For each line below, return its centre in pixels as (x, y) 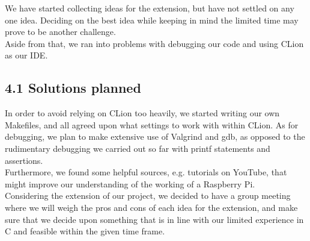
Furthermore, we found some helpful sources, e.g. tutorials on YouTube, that (146, 172)
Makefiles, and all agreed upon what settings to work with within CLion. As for (152, 124)
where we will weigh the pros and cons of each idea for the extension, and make (151, 207)
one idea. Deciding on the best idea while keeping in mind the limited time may (152, 20)
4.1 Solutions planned (73, 88)
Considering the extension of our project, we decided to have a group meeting (148, 196)
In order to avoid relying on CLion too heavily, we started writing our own (142, 113)
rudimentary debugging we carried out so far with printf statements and (138, 148)
